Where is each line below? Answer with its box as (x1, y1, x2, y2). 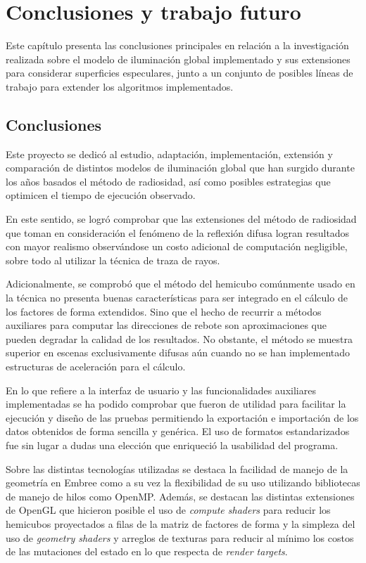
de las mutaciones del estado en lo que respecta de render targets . (6, 544, 288, 559)
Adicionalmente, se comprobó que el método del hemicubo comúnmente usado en (6, 276, 355, 291)
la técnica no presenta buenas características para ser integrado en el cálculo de (6, 290, 348, 305)
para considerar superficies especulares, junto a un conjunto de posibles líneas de (6, 65, 353, 80)
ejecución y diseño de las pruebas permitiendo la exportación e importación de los (6, 410, 359, 425)
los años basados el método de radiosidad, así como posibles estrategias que (6, 174, 331, 188)
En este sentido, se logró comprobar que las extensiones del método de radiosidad (6, 212, 357, 226)
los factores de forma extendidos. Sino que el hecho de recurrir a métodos (6, 304, 322, 318)
